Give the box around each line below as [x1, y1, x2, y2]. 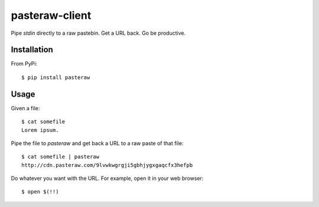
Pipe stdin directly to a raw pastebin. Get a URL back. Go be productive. [11, 29, 186, 37]
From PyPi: [11, 60, 38, 67]
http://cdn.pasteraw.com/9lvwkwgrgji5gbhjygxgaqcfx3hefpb [21, 162, 193, 168]
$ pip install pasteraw [21, 74, 90, 81]
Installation [11, 45, 53, 55]
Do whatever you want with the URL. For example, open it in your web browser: [11, 175, 204, 182]
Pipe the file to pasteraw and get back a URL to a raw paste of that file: [11, 139, 184, 147]
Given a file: [11, 104, 40, 111]
